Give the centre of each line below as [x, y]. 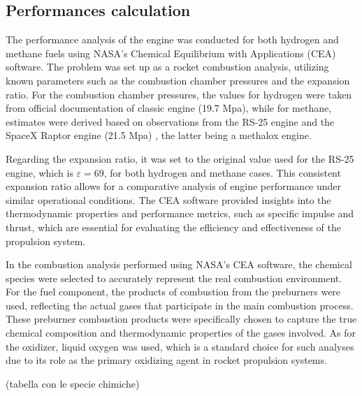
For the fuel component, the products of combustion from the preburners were [173, 292]
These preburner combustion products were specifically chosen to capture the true [181, 319]
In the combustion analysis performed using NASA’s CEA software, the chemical [179, 264]
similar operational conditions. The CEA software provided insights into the [168, 199]
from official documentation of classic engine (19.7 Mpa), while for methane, [169, 108]
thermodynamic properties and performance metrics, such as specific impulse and [180, 213]
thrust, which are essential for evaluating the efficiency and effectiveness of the [173, 227]
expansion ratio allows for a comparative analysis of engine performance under [174, 186]
